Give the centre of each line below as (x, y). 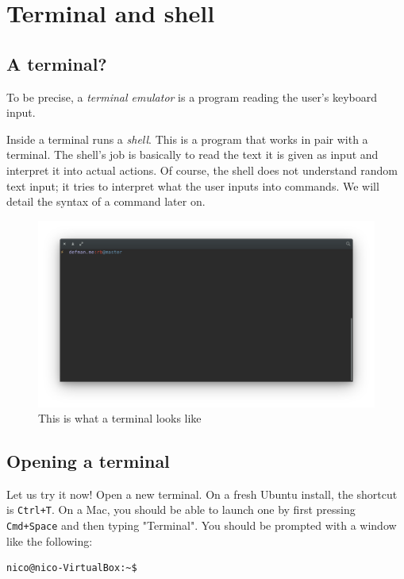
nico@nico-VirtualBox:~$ (72, 568)
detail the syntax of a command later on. (106, 201)
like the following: (50, 540)
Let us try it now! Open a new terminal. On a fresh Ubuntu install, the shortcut (202, 494)
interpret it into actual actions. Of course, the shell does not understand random (202, 170)
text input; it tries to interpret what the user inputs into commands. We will (193, 185)
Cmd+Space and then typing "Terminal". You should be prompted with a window (202, 525)
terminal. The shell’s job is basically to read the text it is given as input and (192, 154)
